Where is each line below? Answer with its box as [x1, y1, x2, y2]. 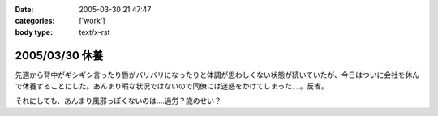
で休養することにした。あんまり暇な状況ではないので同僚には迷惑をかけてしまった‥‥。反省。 [15, 81, 328, 91]
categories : [15, 16, 55, 26]
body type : [15, 27, 53, 37]
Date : [15, 5, 34, 14]
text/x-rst [79, 27, 110, 37]
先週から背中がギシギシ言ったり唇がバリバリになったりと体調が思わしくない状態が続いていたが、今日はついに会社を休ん [15, 70, 420, 79]
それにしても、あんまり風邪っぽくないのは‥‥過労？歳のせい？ [15, 96, 222, 105]
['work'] [79, 16, 105, 26]
